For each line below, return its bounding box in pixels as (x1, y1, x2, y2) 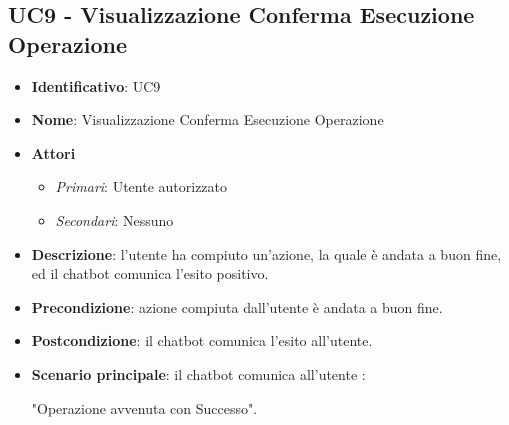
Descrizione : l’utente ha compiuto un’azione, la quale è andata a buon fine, (31, 243, 502, 264)
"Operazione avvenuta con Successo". (31, 397, 258, 418)
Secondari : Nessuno (55, 209, 174, 230)
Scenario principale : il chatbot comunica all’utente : (31, 363, 366, 384)
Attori (31, 142, 76, 163)
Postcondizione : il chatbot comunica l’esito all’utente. (31, 330, 373, 351)
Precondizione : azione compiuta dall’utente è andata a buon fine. (31, 296, 443, 317)
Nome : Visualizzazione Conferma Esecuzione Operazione (31, 109, 384, 130)
